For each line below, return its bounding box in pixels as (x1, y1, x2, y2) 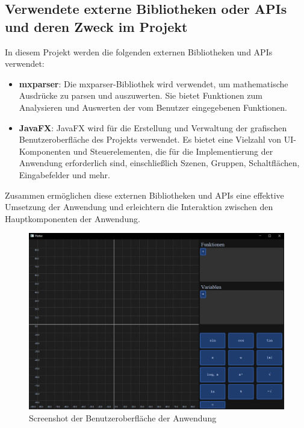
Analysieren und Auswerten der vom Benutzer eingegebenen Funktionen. (19, 101, 288, 113)
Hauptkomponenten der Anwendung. (5, 212, 140, 225)
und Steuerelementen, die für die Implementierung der (73, 144, 273, 157)
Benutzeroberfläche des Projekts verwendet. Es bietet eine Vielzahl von (19, 133, 282, 146)
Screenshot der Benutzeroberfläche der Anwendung (29, 411, 217, 424)
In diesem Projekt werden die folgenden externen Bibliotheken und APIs (5, 45, 273, 58)
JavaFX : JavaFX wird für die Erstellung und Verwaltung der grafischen (19, 121, 287, 134)
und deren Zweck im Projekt (5, 17, 188, 36)
